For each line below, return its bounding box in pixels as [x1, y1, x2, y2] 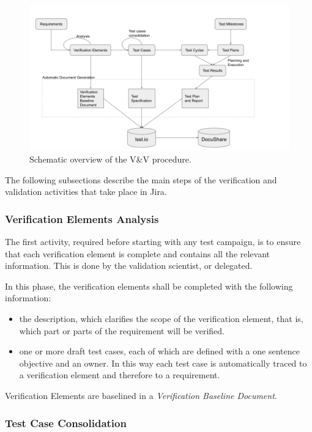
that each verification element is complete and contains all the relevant [5, 247, 270, 260]
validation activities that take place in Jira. [5, 185, 167, 198]
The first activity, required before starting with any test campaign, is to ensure [5, 235, 301, 248]
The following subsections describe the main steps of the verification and [5, 173, 277, 186]
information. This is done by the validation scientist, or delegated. [5, 259, 253, 272]
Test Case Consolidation [5, 415, 127, 430]
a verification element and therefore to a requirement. [19, 368, 220, 381]
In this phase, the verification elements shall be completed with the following [5, 279, 293, 292]
